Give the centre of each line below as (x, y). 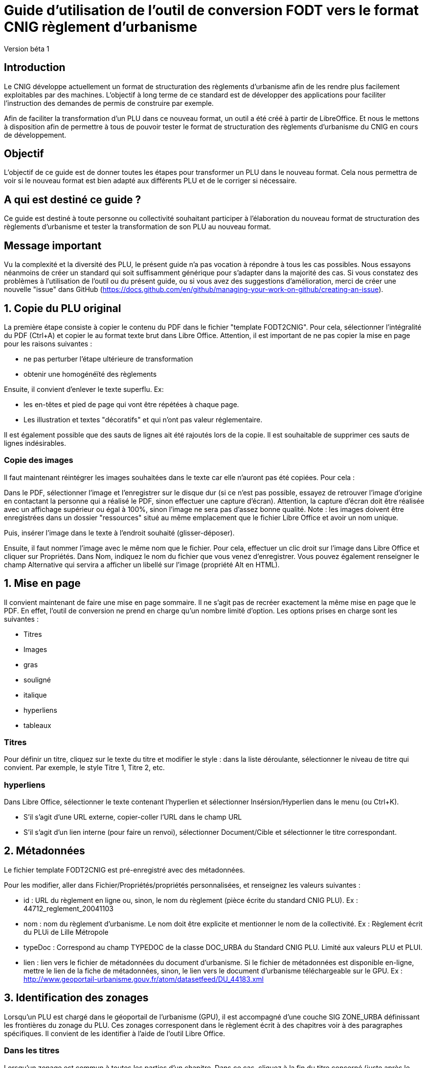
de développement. (35, 135)
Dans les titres (32, 1051)
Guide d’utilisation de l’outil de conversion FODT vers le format (211, 10)
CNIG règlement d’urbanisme (101, 27)
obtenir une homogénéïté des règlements (90, 374)
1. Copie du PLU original (63, 308)
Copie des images (39, 460)
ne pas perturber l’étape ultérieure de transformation (108, 359)
